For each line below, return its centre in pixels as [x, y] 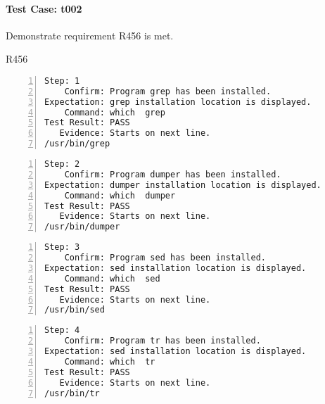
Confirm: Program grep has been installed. [168, 91]
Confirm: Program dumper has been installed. [173, 174]
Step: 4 [62, 330]
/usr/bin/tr [72, 393]
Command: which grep [115, 112]
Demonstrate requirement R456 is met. [90, 35]
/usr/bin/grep [77, 144]
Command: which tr [110, 361]
